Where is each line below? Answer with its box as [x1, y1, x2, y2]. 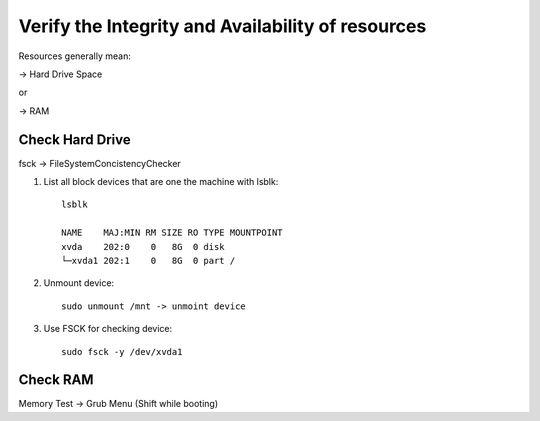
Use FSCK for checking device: [43, 323, 173, 335]
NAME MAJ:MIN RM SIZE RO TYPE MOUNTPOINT [61, 227, 284, 239]
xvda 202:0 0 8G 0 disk [61, 241, 225, 252]
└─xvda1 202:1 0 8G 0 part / [61, 255, 236, 266]
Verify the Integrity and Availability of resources [18, 15, 427, 37]
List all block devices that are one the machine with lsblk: [43, 176, 279, 188]
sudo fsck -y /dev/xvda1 [61, 346, 183, 357]
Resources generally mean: [18, 50, 132, 62]
